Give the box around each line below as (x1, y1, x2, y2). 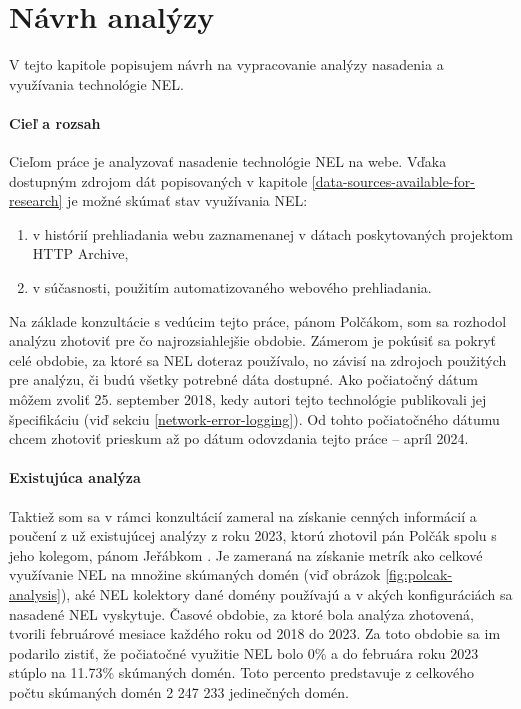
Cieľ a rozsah (9, 112, 101, 133)
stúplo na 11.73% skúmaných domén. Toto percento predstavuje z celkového (9, 662, 475, 683)
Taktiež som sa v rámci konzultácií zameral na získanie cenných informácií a (9, 505, 477, 526)
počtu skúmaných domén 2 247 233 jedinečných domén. (9, 681, 349, 702)
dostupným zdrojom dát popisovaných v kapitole (9, 170, 308, 191)
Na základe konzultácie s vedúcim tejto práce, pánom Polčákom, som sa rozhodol (9, 310, 507, 331)
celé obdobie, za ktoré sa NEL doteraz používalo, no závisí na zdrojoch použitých (9, 349, 507, 370)
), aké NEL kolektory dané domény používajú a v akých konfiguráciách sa (60, 584, 513, 604)
